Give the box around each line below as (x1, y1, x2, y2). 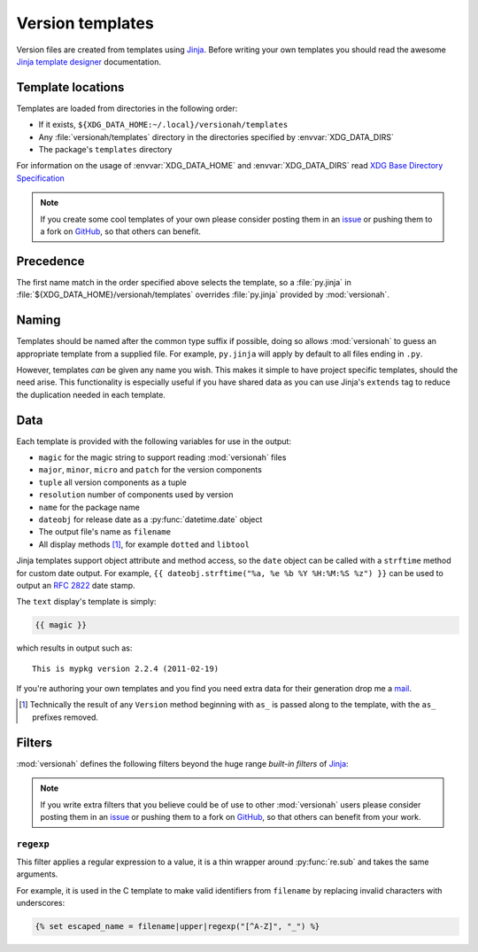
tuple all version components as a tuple (38, 477, 188, 488)
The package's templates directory (38, 144, 173, 155)
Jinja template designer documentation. (16, 56, 161, 66)
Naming (16, 313, 61, 328)
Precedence (16, 254, 85, 269)
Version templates (16, 13, 154, 33)
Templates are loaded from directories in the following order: (16, 103, 238, 113)
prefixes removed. (32, 712, 99, 722)
